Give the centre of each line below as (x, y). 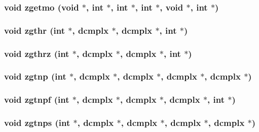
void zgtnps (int (37, 123)
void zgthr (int (35, 30)
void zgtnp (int (35, 76)
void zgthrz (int (37, 53)
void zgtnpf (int (37, 100)
